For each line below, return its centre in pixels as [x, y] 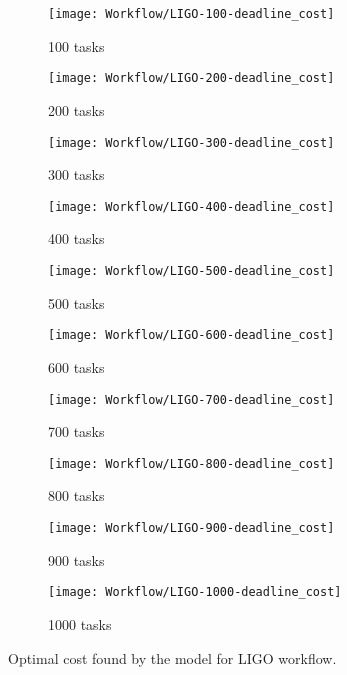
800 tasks [76, 495]
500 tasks [76, 302]
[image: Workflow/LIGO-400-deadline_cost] [191, 206]
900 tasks [76, 559]
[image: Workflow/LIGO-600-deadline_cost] [191, 335]
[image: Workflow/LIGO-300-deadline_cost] [191, 142]
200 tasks [76, 109]
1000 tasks [80, 623]
